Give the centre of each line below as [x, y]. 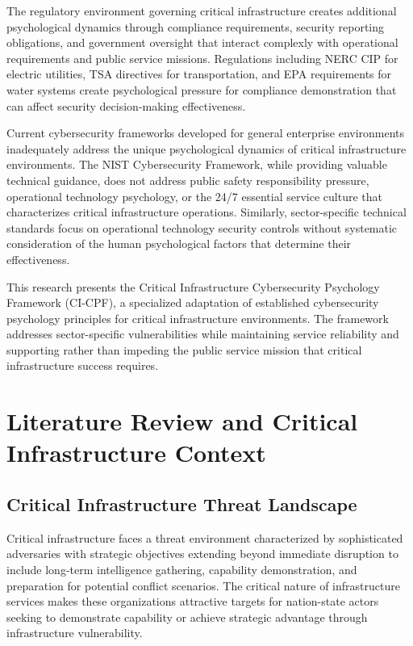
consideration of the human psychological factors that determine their [179, 243]
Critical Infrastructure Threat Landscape [182, 504]
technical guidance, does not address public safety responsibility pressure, [188, 180]
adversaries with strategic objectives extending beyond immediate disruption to [202, 554]
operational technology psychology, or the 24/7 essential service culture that [194, 196]
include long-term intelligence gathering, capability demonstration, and [182, 570]
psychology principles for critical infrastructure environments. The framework [198, 318]
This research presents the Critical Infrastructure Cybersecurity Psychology [193, 286]
